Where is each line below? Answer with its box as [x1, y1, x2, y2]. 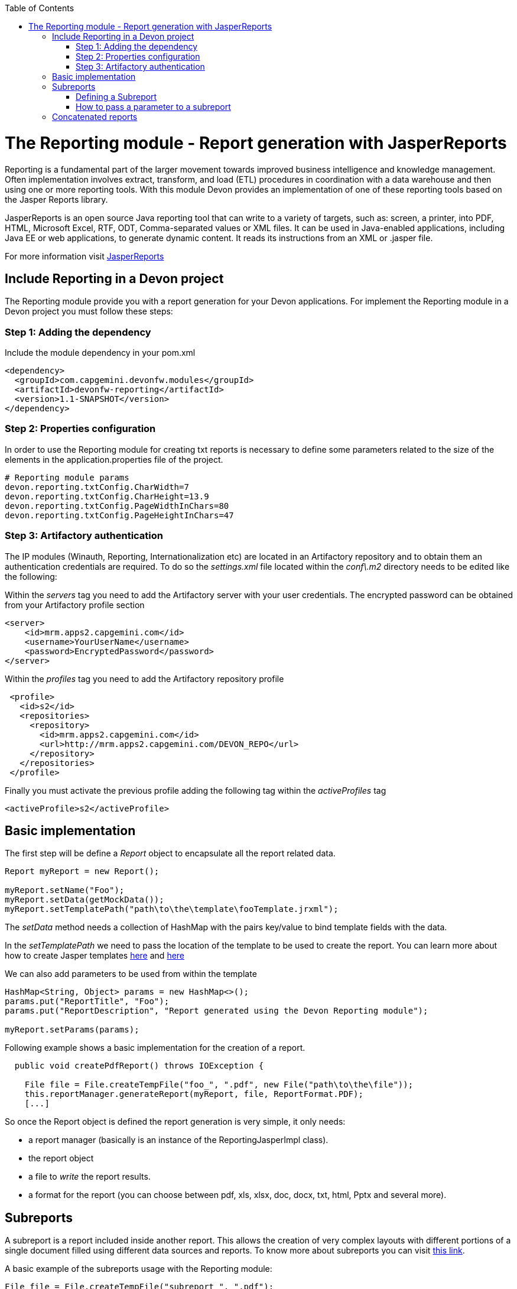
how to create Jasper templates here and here [5, 950, 185, 961]
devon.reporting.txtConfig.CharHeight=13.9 [5, 491, 209, 501]
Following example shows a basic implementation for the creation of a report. [5, 1043, 305, 1053]
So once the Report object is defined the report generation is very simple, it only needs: [5, 1116, 346, 1127]
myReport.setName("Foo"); [5, 885, 125, 895]
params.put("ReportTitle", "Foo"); [5, 996, 170, 1006]
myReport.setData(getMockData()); [5, 895, 164, 905]
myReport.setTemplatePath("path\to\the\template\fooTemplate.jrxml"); [5, 904, 339, 914]
